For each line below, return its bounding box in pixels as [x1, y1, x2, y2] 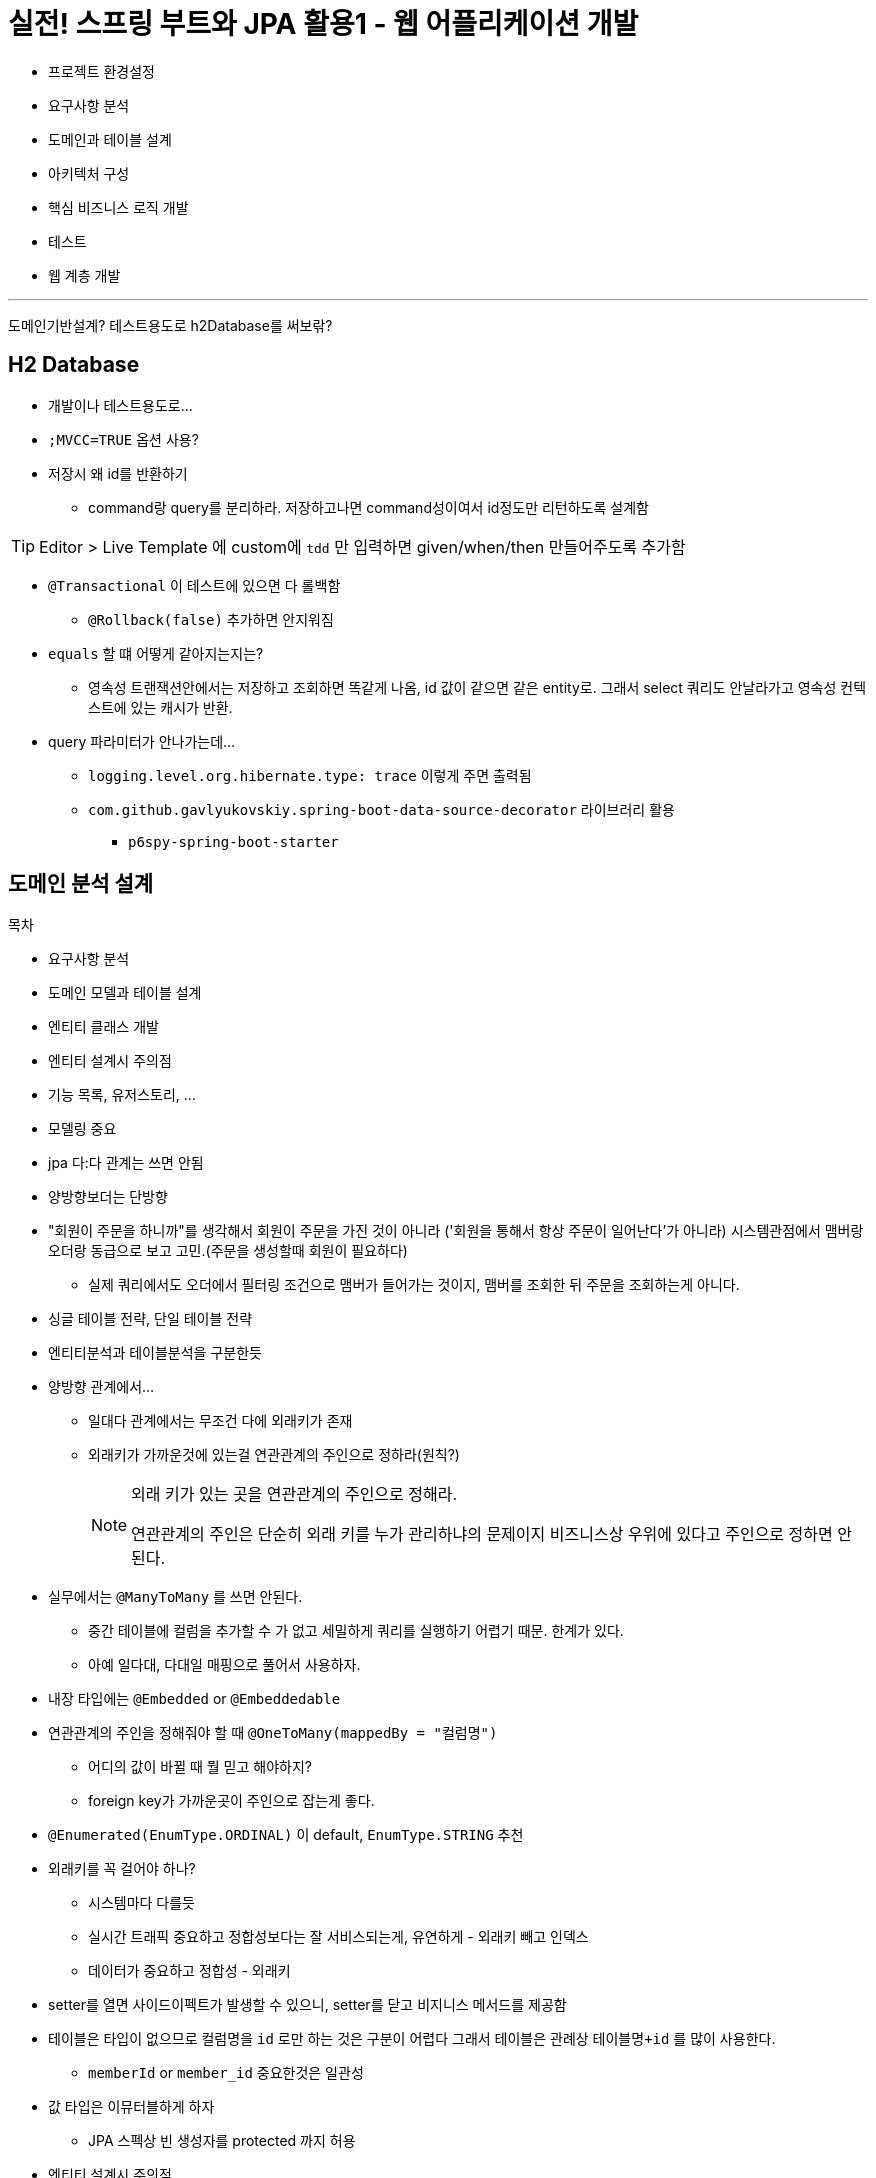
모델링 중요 [48, 1120, 117, 1138]
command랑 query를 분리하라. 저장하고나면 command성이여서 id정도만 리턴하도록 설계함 [88, 498, 649, 516]
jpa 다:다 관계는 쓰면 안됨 [48, 1154, 204, 1172]
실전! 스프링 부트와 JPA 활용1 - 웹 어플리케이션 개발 [8, 7, 639, 41]
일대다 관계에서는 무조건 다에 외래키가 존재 [88, 1412, 353, 1430]
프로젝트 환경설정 [48, 62, 155, 80]
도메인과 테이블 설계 [48, 130, 172, 148]
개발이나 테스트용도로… [48, 396, 193, 414]
